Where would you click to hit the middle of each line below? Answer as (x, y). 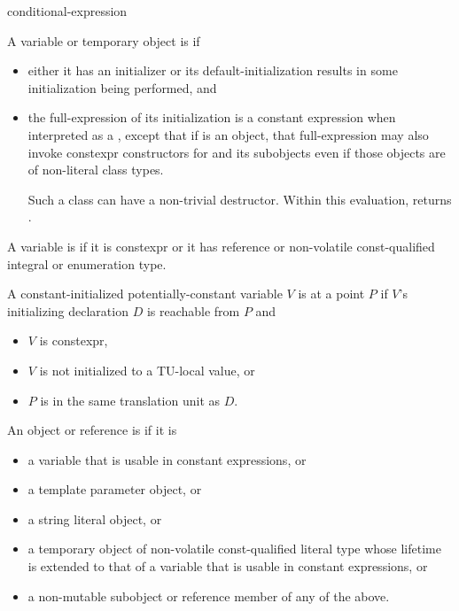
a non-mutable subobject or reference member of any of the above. (209, 596)
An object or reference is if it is (92, 430)
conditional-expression (67, 11)
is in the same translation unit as (130, 400)
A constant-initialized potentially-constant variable (145, 294)
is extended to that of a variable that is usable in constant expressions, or (228, 566)
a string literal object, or (95, 518)
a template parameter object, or (115, 489)
